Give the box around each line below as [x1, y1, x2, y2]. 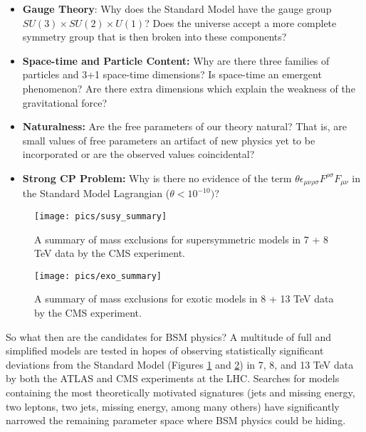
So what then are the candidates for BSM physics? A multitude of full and [6, 329, 332, 344]
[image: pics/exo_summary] [34, 270, 162, 281]
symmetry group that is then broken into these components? [22, 29, 287, 44]
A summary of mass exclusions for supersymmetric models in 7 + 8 [34, 231, 328, 246]
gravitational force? [22, 95, 108, 110]
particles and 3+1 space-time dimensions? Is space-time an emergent [22, 67, 322, 82]
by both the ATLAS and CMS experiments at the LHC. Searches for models [6, 371, 340, 386]
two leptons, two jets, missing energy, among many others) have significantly [6, 399, 340, 413]
